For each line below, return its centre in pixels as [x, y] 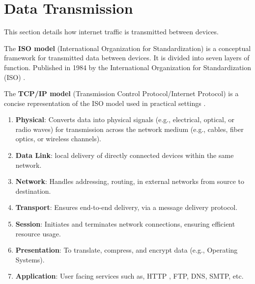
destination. [33, 191]
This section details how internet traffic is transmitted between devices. [111, 32]
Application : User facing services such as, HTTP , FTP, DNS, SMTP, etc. [129, 276]
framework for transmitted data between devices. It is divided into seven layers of [127, 58]
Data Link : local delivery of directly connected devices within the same [125, 155]
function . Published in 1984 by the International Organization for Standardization [128, 67]
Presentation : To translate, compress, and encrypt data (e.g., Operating [127, 250]
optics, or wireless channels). [58, 139]
